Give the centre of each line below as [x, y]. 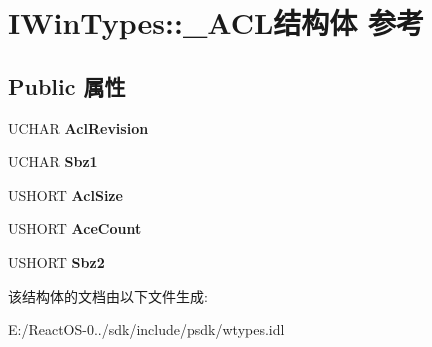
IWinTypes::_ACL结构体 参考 [216, 22]
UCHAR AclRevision [78, 127]
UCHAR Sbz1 [53, 161]
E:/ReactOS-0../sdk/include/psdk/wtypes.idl [146, 329]
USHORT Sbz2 [56, 261]
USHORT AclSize [65, 194]
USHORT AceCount [75, 228]
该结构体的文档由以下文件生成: [108, 295]
